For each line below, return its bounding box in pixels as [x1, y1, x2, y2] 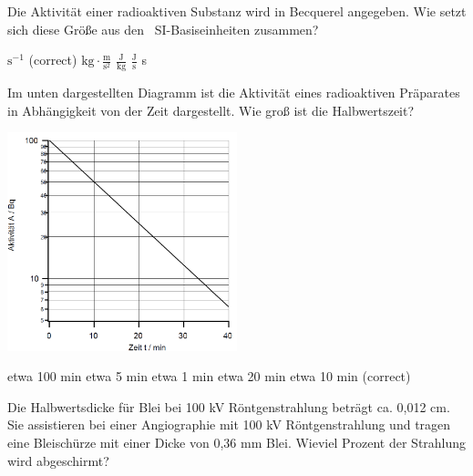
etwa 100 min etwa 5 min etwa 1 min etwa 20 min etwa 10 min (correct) [7, 367, 411, 386]
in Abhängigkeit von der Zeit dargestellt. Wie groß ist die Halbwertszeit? [7, 100, 415, 119]
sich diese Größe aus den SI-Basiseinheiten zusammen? [7, 19, 319, 38]
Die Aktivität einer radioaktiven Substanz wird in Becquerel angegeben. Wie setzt [7, 2, 467, 20]
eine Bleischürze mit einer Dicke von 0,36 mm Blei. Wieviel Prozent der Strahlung [7, 433, 467, 452]
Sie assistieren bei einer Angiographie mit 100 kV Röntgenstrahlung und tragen [7, 415, 451, 434]
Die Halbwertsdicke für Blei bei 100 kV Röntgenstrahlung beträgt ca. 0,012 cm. [7, 397, 450, 416]
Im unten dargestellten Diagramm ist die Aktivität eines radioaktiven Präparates [7, 83, 460, 102]
